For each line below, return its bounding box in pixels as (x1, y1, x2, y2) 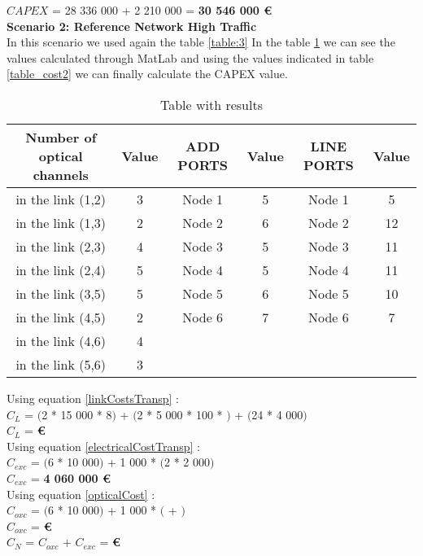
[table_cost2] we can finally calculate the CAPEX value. (7, 65, 288, 82)
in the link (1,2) (15, 189, 107, 208)
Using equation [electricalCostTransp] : (7, 437, 200, 454)
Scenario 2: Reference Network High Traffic (7, 17, 257, 34)
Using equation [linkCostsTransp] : (7, 389, 179, 406)
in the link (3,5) (15, 283, 107, 303)
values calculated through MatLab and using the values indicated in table (7, 49, 374, 66)
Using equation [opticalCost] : (7, 485, 155, 502)
